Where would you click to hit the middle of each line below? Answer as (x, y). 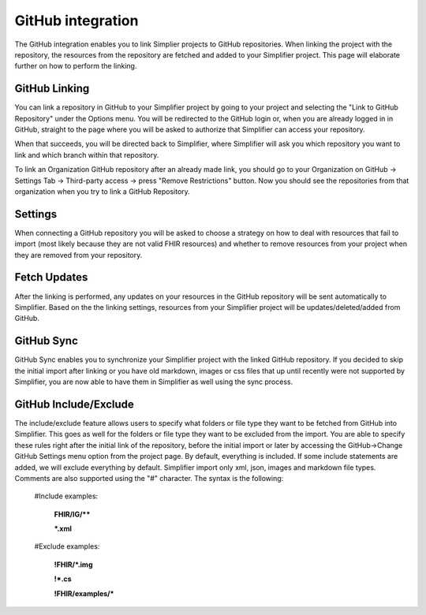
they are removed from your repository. (78, 255)
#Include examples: (66, 496)
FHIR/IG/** (72, 514)
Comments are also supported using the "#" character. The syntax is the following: (149, 478)
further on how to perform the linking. (76, 66)
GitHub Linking (52, 89)
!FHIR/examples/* (84, 593)
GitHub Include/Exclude (74, 404)
